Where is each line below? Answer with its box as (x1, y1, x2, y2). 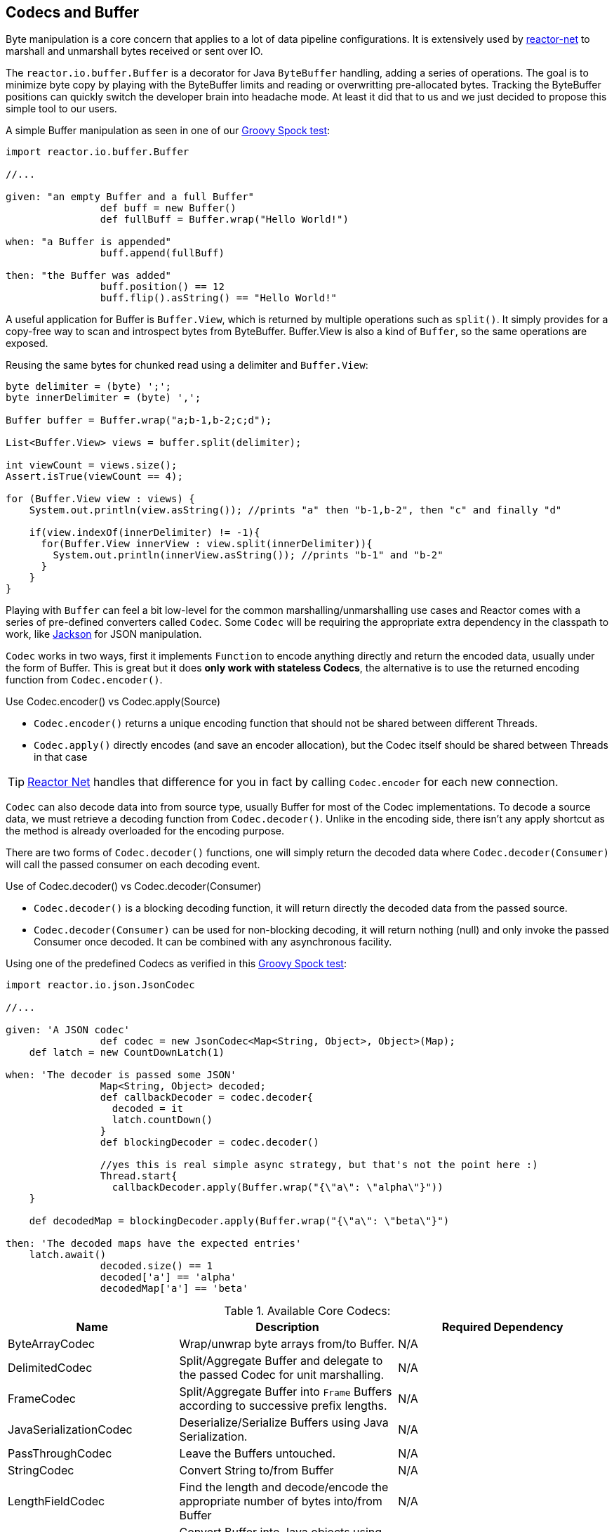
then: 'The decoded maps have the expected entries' (6, 1238, 302, 1250)
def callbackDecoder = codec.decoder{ (100, 1092, 314, 1104)
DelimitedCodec (8, 1361, 93, 1375)
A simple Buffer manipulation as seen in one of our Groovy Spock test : (6, 124, 331, 137)
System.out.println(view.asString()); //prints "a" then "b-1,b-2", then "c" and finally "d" (29, 504, 562, 516)
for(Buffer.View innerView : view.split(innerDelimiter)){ (41, 538, 373, 550)
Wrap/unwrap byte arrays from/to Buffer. (179, 1337, 395, 1351)
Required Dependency (441, 1320, 563, 1335)
